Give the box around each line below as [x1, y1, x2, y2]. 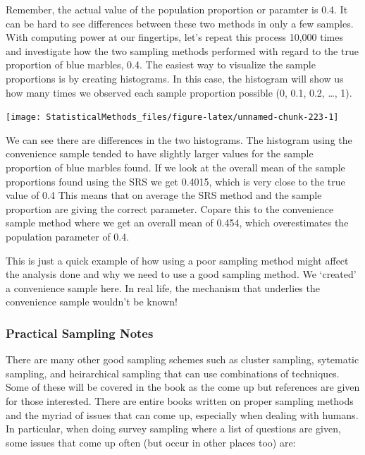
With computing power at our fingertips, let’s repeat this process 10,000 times [6, 30, 343, 44]
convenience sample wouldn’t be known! [6, 294, 178, 309]
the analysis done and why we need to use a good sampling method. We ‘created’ [6, 267, 357, 281]
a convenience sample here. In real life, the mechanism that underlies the [6, 280, 320, 295]
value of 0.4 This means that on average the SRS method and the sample [6, 188, 322, 202]
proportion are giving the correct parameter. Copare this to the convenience [6, 201, 334, 216]
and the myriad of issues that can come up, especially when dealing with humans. [6, 407, 359, 422]
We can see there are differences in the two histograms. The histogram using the [6, 132, 352, 147]
